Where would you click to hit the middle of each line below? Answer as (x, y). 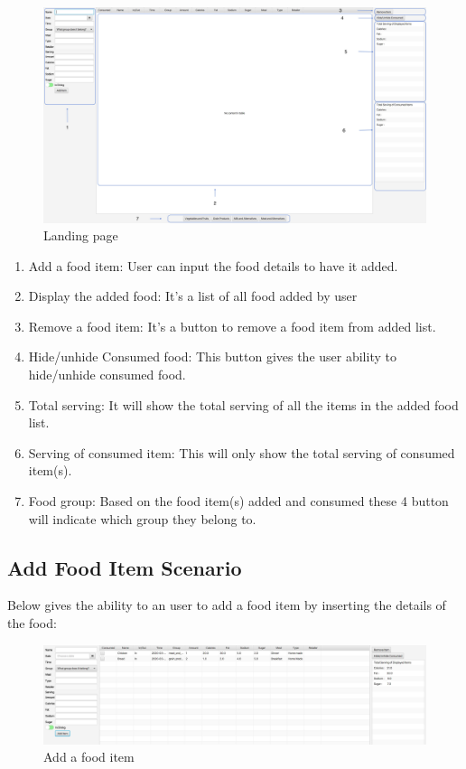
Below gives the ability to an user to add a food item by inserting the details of (227, 605)
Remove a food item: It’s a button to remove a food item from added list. (232, 326)
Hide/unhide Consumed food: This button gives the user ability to (212, 356)
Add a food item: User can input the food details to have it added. (213, 265)
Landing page (81, 235)
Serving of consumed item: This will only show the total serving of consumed (242, 452)
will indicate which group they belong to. (142, 518)
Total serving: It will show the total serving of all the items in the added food (243, 404)
